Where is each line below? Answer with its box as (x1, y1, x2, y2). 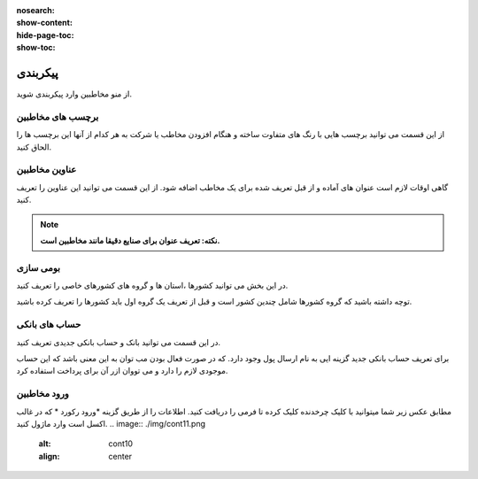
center (108, 451, 133, 461)
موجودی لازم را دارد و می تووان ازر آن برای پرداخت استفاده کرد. (16, 366, 228, 376)
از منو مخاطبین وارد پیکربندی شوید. (16, 89, 133, 99)
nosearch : (16, 5, 55, 15)
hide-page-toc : (16, 29, 74, 40)
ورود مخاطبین (16, 388, 70, 400)
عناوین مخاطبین (16, 164, 77, 176)
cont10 (108, 438, 133, 449)
